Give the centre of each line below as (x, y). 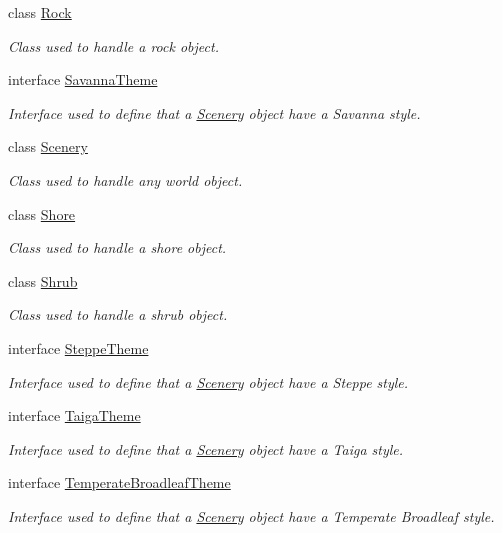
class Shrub (43, 280)
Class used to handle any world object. (125, 179)
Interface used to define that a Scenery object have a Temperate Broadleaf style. (251, 515)
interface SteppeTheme (78, 347)
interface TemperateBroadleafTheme (119, 482)
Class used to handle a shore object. (117, 247)
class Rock (40, 12)
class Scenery (48, 146)
